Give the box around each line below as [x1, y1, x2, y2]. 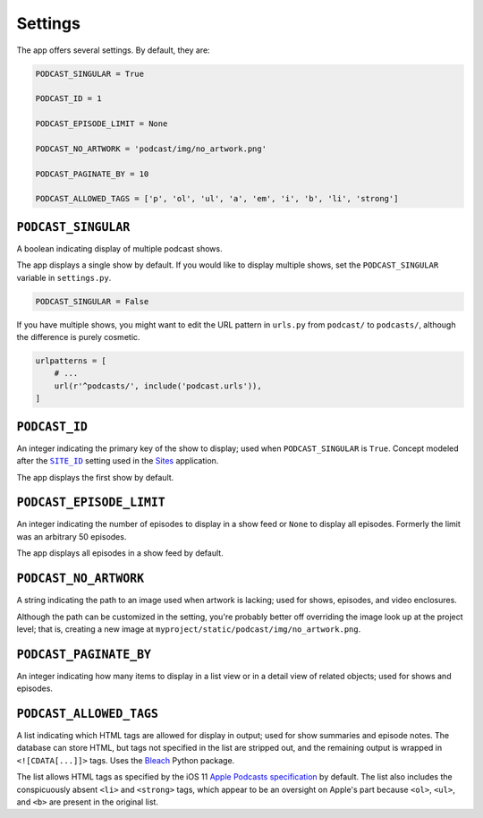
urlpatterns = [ [35, 356, 107, 366]
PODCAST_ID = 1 [35, 94, 102, 104]
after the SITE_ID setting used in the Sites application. [16, 456, 219, 466]
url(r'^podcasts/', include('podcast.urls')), [54, 380, 263, 391]
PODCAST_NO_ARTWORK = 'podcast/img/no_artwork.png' [35, 143, 267, 154]
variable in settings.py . [16, 272, 112, 283]
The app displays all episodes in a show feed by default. [16, 548, 224, 558]
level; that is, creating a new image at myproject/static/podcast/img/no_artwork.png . [16, 623, 361, 635]
